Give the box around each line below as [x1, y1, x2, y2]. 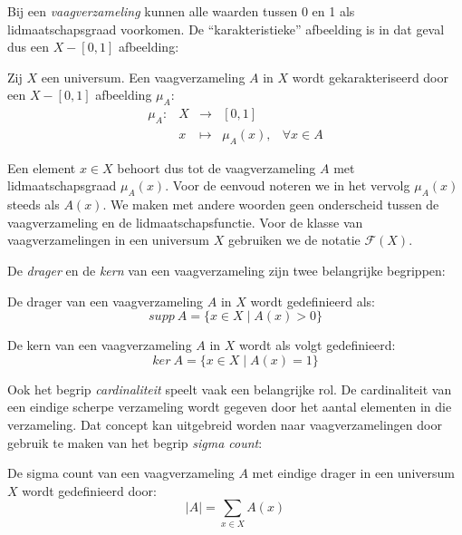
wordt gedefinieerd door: [22, 481, 157, 500]
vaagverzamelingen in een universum [7, 230, 209, 249]
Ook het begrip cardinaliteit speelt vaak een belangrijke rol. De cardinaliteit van [7, 379, 452, 398]
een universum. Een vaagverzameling [41, 67, 245, 86]
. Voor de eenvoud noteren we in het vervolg [165, 176, 410, 195]
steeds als [7, 195, 60, 214]
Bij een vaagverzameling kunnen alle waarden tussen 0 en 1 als [7, 2, 355, 20]
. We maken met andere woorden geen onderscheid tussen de [102, 195, 439, 214]
